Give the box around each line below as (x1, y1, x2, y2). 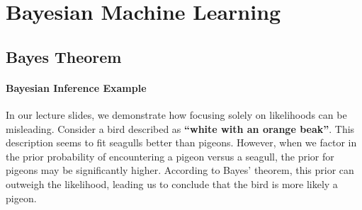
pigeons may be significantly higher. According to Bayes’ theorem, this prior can (6, 163, 354, 177)
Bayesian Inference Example (6, 80, 147, 95)
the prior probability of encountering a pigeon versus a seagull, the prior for (6, 148, 334, 163)
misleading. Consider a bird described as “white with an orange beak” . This (6, 121, 355, 136)
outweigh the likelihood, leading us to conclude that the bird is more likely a (6, 176, 338, 191)
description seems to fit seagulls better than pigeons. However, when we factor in (6, 135, 357, 150)
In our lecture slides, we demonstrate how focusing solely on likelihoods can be (6, 107, 347, 122)
